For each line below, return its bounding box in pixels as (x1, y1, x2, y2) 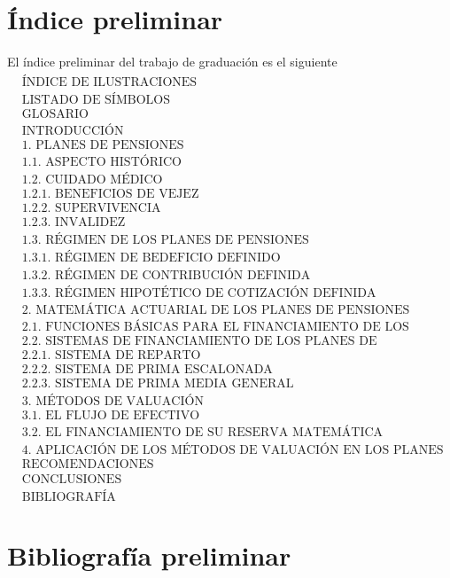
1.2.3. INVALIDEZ (21, 216, 126, 230)
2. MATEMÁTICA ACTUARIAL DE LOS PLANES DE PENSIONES (21, 304, 410, 317)
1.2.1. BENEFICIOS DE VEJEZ (21, 187, 199, 200)
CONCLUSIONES (21, 473, 122, 486)
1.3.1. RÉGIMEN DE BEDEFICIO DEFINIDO (21, 252, 281, 265)
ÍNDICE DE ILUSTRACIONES (21, 75, 198, 89)
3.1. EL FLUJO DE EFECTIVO (21, 410, 200, 423)
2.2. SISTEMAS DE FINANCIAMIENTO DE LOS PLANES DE (21, 335, 377, 348)
